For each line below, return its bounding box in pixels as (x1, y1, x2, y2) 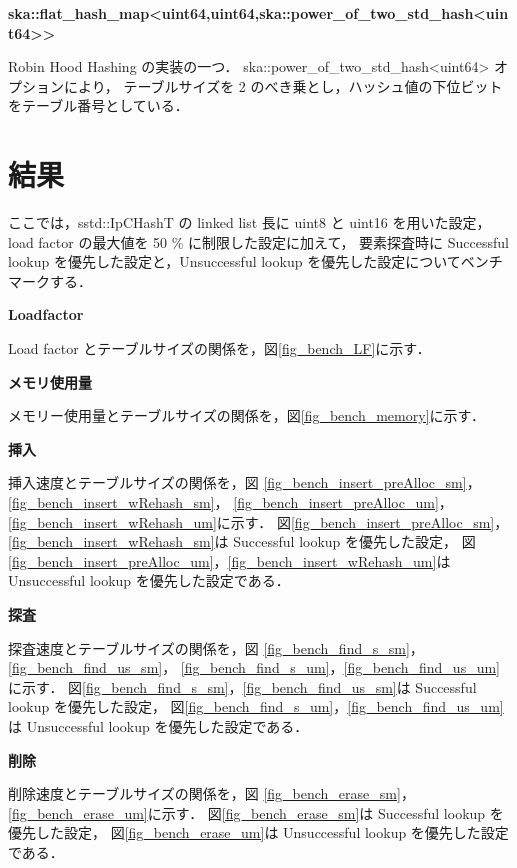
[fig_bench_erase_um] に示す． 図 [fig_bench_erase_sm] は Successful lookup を (8, 802, 504, 823)
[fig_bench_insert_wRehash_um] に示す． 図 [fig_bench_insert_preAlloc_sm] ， (8, 511, 509, 532)
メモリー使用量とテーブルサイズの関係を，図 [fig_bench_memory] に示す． (8, 405, 485, 426)
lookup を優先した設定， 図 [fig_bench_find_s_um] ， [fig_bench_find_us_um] (8, 696, 504, 717)
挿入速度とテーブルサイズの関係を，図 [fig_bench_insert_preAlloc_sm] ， (8, 472, 481, 493)
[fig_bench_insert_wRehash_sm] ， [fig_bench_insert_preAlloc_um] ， (8, 492, 453, 513)
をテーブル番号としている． (8, 95, 189, 116)
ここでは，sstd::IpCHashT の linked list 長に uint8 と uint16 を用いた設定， (8, 212, 491, 233)
